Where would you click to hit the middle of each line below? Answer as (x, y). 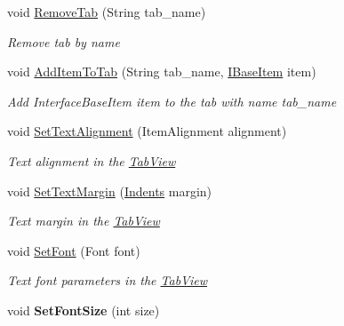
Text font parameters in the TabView (107, 280)
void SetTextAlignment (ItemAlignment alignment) (147, 131)
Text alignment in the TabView (92, 160)
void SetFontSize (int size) (84, 310)
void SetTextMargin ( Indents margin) (110, 191)
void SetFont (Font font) (74, 250)
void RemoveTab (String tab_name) (107, 12)
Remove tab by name (64, 41)
